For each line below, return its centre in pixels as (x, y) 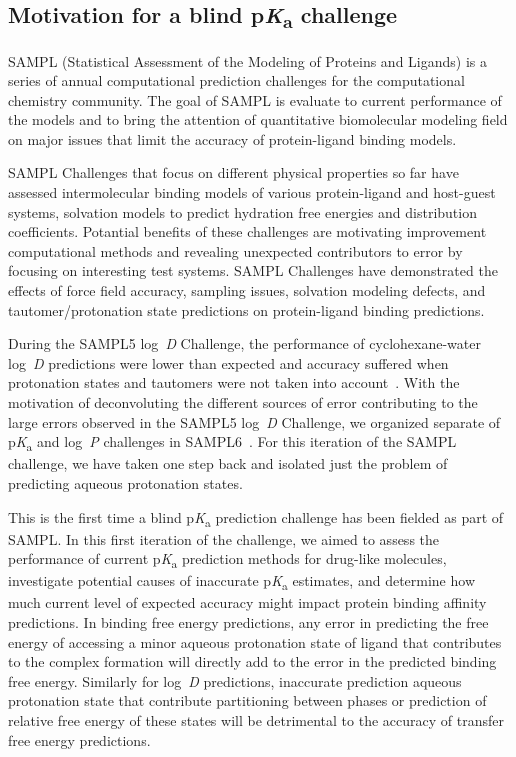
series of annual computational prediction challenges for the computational (236, 80)
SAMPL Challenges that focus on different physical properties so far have (233, 172)
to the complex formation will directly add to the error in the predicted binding (252, 661)
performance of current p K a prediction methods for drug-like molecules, (227, 560)
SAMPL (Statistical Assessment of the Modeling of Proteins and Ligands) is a (247, 60)
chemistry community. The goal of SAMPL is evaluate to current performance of (255, 99)
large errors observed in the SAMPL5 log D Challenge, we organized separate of (254, 421)
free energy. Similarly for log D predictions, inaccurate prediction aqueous (235, 680)
